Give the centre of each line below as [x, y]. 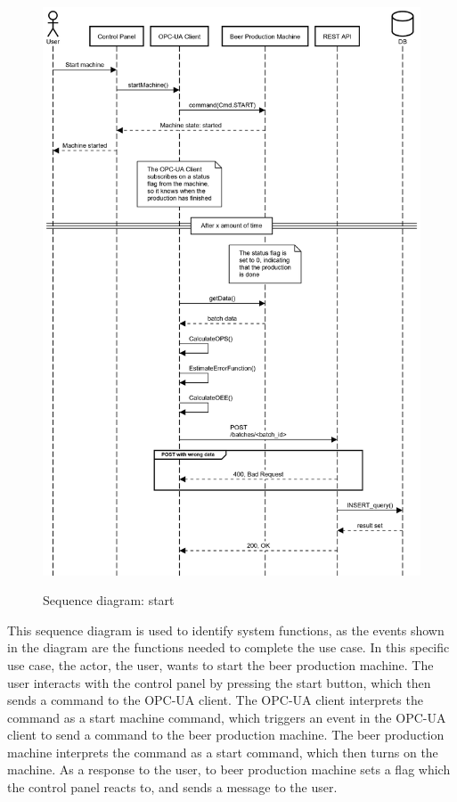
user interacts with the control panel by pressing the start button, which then [219, 682]
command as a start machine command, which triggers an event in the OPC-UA [227, 717]
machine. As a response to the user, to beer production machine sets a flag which [229, 769]
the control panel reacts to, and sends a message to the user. [172, 787]
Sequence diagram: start [109, 600]
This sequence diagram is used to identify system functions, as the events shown [226, 630]
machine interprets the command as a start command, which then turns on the [223, 752]
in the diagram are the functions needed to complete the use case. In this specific [228, 647]
